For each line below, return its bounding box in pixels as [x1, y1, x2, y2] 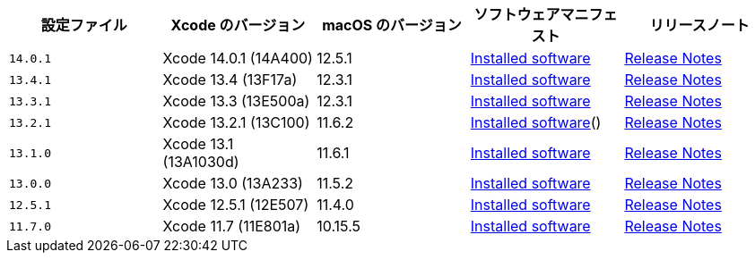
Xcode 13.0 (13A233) [162, 174, 303, 192]
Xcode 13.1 [162, 135, 234, 153]
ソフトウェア [473, 5, 560, 23]
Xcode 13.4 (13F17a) [162, 71, 298, 88]
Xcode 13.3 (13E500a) [162, 92, 310, 110]
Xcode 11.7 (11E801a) [162, 217, 301, 235]
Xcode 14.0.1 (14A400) [162, 49, 313, 67]
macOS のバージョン [322, 16, 462, 34]
